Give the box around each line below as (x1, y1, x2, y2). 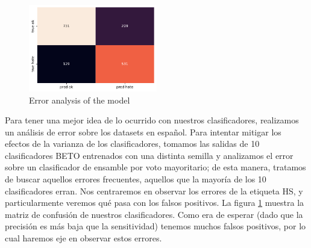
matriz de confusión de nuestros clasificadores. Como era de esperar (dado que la (5, 208, 303, 220)
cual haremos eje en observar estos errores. (5, 232, 162, 244)
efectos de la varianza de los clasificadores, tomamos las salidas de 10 (5, 137, 260, 150)
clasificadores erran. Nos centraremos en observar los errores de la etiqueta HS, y (5, 184, 303, 197)
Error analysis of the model (29, 93, 130, 106)
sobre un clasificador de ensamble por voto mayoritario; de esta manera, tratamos (5, 161, 306, 173)
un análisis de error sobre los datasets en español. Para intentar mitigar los (5, 125, 281, 138)
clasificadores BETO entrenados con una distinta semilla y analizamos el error (5, 149, 294, 161)
